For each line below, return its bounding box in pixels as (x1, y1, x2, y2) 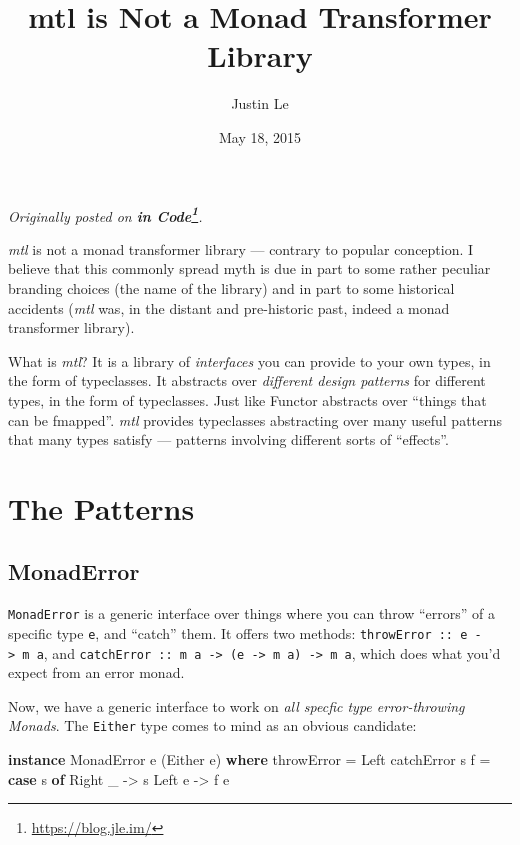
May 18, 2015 (218, 126, 302, 147)
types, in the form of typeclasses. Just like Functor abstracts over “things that (8, 389, 487, 410)
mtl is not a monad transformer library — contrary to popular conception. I (8, 238, 474, 259)
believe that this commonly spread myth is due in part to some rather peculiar (8, 258, 491, 279)
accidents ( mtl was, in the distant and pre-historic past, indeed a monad (8, 297, 450, 318)
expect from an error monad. (8, 662, 185, 683)
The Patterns (8, 487, 195, 528)
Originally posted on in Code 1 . (8, 202, 203, 226)
